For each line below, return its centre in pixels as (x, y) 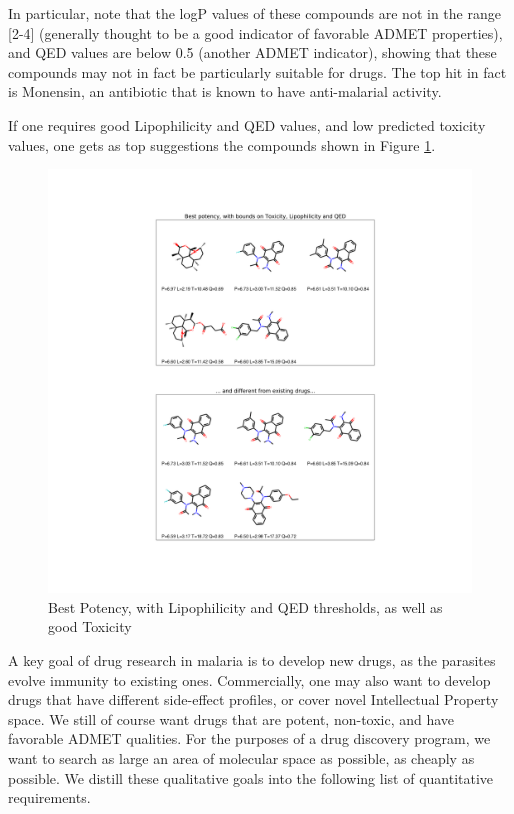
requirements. (49, 797)
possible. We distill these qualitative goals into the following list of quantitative (251, 777)
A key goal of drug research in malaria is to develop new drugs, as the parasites (252, 659)
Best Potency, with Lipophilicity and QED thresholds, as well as (245, 606)
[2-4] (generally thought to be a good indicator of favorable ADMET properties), (255, 32)
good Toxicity (90, 626)
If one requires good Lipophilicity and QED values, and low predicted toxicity (247, 124)
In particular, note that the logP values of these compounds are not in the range (254, 13)
